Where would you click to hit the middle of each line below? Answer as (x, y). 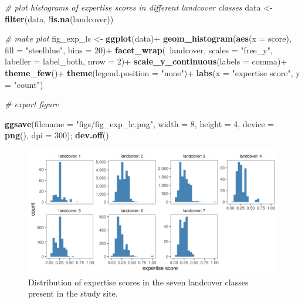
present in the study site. (73, 293)
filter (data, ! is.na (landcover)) (59, 18)
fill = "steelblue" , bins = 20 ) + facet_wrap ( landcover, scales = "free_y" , (139, 50)
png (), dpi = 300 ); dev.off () (57, 135)
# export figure (32, 104)
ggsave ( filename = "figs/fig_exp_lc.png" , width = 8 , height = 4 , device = (140, 123)
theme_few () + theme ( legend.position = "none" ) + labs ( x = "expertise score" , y (152, 72)
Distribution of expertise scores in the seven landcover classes (138, 282)
